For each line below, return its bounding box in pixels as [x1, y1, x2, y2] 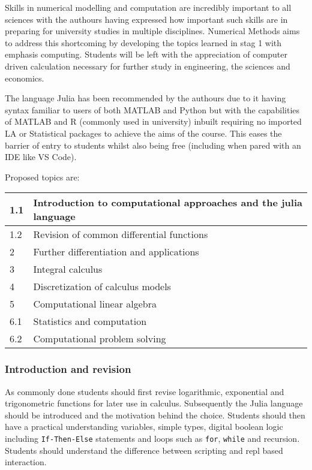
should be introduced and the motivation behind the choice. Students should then [5, 408, 305, 421]
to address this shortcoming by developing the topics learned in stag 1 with [5, 36, 282, 49]
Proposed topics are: [5, 170, 80, 183]
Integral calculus [33, 262, 103, 276]
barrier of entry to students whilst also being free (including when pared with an [5, 138, 301, 151]
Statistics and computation [33, 314, 147, 329]
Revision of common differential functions [33, 227, 208, 242]
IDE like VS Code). [5, 150, 77, 163]
